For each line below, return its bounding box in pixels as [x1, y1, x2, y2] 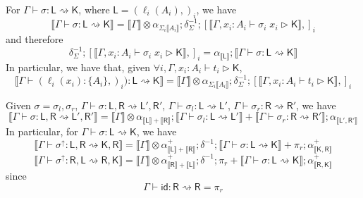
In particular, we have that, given [6, 59, 151, 74]
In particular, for [6, 123, 78, 138]
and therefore [6, 32, 63, 47]
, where [78, 2, 110, 16]
